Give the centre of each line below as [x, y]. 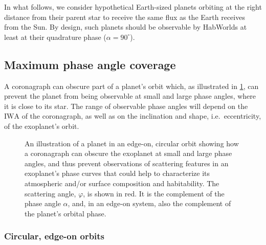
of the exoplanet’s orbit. [42, 126]
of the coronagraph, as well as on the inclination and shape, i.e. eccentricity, [141, 116]
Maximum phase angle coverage [90, 64]
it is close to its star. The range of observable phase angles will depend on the [126, 106]
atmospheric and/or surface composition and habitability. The [122, 183]
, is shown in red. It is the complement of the [154, 193]
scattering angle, [50, 193]
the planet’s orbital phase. [65, 213]
